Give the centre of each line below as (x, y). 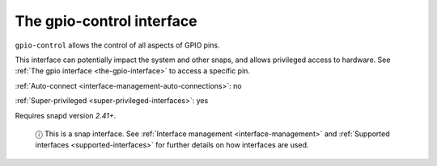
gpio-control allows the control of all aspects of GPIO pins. (117, 45)
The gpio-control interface (106, 21)
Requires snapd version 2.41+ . (66, 115)
